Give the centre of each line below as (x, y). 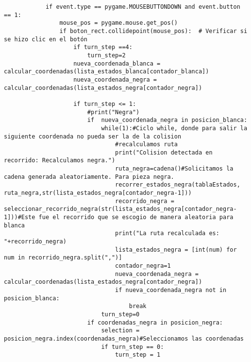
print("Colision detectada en (164, 152)
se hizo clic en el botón (46, 39)
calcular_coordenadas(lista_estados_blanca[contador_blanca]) (107, 72)
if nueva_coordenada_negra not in (171, 290)
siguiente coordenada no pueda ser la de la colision (93, 136)
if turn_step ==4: (103, 47)
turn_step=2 (106, 55)
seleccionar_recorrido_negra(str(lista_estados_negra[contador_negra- (120, 209)
